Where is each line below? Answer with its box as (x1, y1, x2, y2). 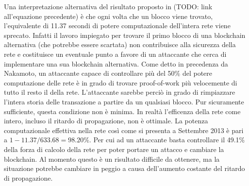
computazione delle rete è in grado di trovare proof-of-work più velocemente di (4, 77, 237, 87)
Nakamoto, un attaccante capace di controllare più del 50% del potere (4, 68, 213, 78)
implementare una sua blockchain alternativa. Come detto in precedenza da (4, 58, 228, 68)
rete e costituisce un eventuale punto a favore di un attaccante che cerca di (4, 49, 227, 59)
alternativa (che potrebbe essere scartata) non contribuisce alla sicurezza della (4, 39, 236, 50)
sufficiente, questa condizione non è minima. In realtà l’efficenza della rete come (4, 106, 241, 116)
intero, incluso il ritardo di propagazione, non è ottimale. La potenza (4, 116, 208, 126)
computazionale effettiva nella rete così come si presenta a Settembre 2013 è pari (4, 125, 244, 135)
